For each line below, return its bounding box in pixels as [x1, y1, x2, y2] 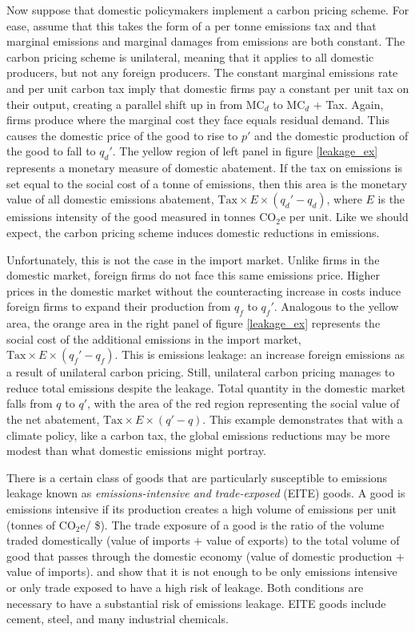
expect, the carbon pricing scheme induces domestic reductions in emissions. [6, 223, 380, 240]
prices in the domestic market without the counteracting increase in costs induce [6, 282, 401, 299]
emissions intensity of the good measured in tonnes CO [6, 208, 277, 225]
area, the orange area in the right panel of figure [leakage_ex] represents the [6, 315, 381, 332]
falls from [6, 395, 53, 412]
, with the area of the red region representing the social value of [86, 395, 400, 412]
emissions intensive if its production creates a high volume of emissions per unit [6, 501, 397, 517]
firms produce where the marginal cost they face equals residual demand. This [6, 111, 389, 128]
